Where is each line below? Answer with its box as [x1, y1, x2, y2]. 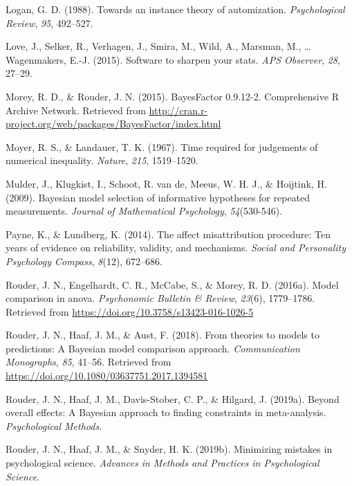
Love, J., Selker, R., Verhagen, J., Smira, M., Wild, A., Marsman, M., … [6, 39, 311, 53]
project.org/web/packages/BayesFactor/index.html [6, 116, 221, 131]
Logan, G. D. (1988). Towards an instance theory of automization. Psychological [6, 2, 345, 16]
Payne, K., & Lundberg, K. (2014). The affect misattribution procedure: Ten [6, 226, 331, 241]
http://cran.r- [149, 102, 208, 117]
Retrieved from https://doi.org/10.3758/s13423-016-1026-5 [6, 304, 254, 318]
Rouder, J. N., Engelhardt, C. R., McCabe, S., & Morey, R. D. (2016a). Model [6, 277, 339, 291]
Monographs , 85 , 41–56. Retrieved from [6, 354, 172, 369]
